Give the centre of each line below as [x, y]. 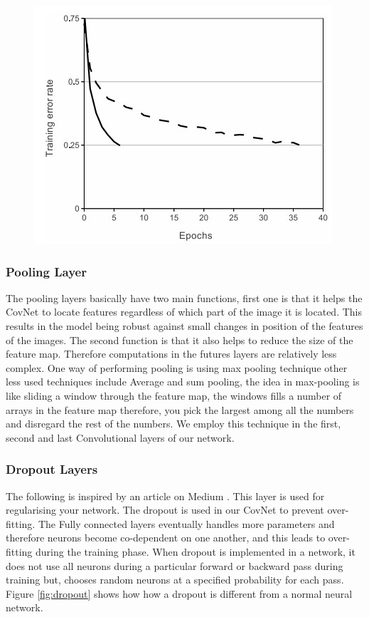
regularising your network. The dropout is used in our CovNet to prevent [165, 510]
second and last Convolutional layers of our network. [120, 437]
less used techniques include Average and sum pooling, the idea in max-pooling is [183, 382]
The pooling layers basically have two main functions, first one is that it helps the [184, 297]
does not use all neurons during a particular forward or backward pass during [175, 565]
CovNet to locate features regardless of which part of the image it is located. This [184, 312]
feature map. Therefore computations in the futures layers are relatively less [171, 354]
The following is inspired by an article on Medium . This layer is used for [165, 496]
